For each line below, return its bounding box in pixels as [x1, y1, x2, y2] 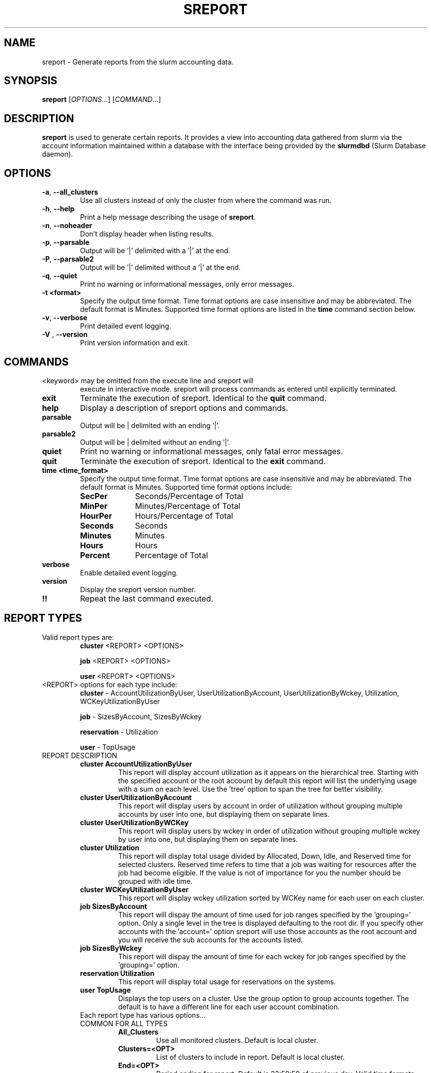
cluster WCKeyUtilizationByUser [80, 885, 189, 894]
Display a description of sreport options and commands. [80, 402, 288, 413]
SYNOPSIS [4, 74, 58, 87]
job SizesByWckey [80, 943, 142, 952]
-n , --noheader [42, 221, 92, 230]
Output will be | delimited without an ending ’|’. [80, 437, 230, 446]
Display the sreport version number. [80, 585, 196, 594]
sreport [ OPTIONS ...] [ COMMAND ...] [42, 95, 161, 104]
